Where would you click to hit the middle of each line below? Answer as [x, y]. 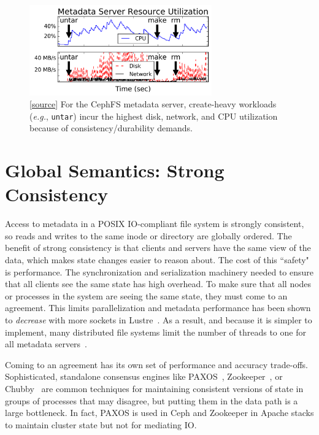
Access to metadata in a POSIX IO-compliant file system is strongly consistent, [155, 224]
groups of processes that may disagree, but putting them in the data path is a [152, 400]
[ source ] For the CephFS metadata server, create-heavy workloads [153, 104]
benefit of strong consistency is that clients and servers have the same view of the [158, 248]
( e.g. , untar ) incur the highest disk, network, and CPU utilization [154, 116]
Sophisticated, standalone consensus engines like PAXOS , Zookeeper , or [144, 376]
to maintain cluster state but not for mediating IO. [101, 424]
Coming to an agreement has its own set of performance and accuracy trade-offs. [156, 364]
